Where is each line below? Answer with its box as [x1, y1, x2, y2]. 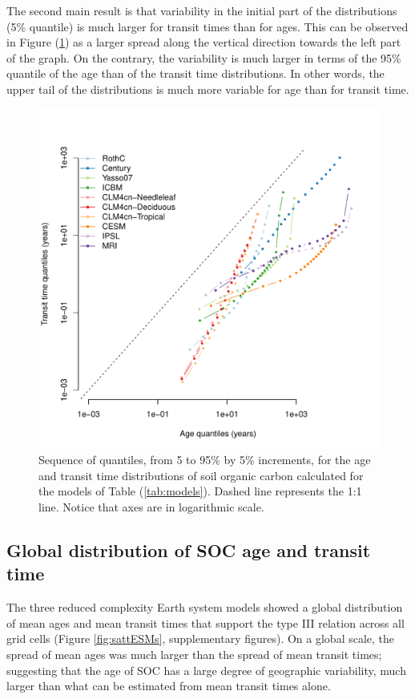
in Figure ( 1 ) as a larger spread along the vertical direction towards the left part [6, 34, 401, 51]
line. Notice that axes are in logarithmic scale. [38, 498, 264, 515]
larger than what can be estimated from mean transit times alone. [6, 677, 331, 694]
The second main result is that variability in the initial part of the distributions [6, 2, 397, 18]
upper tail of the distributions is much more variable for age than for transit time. [6, 80, 409, 97]
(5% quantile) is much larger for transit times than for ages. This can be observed [6, 18, 409, 34]
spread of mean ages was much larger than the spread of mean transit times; [6, 645, 382, 662]
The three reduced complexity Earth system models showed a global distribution [6, 599, 403, 616]
